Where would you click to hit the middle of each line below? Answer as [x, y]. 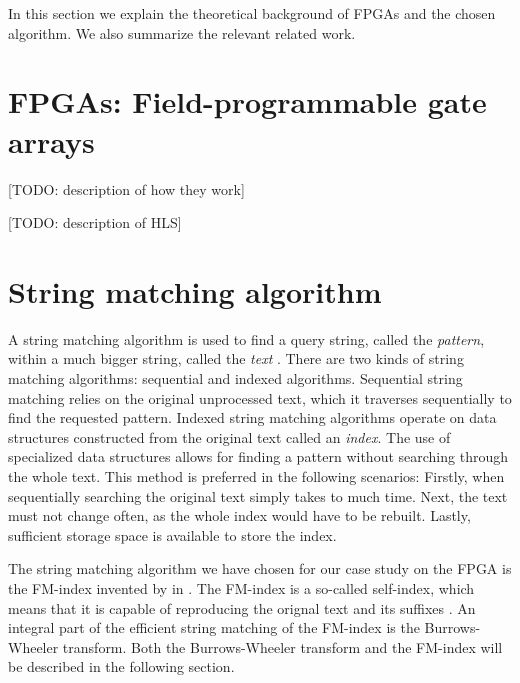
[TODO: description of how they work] [126, 188]
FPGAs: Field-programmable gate [247, 101]
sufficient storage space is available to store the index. [172, 534]
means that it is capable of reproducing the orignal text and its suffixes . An [242, 607]
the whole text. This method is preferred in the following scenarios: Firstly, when [256, 475]
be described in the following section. [121, 666]
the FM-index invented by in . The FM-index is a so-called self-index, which [241, 587]
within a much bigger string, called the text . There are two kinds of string [236, 358]
